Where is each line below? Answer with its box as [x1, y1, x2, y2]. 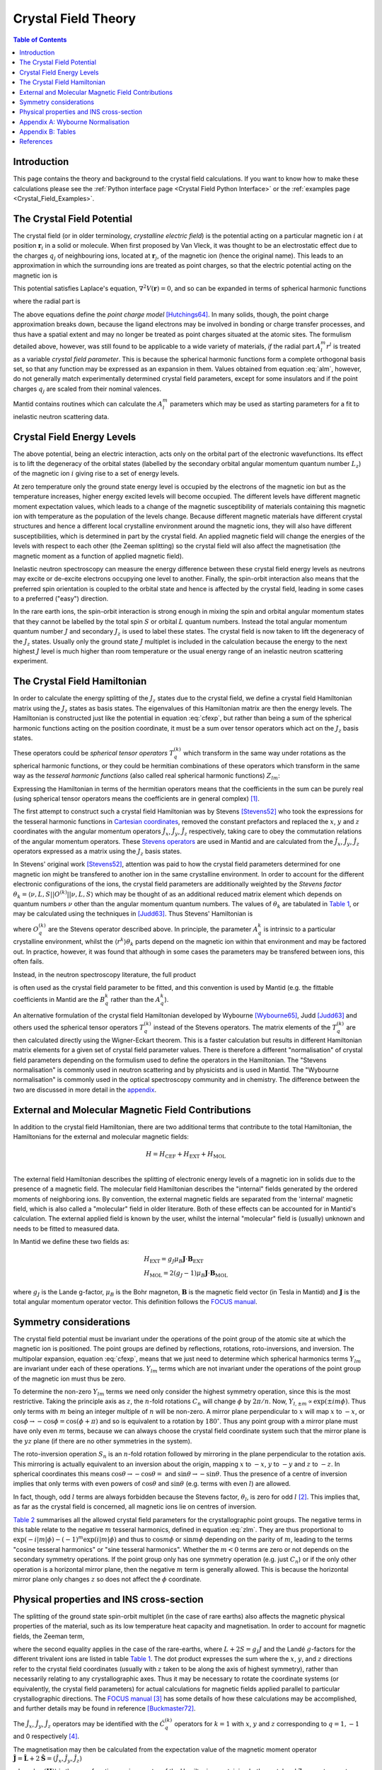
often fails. [13, 957, 44, 966]
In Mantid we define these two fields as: [13, 1238, 130, 1246]
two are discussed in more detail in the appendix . [13, 1085, 157, 1094]
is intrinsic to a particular [263, 925, 336, 933]
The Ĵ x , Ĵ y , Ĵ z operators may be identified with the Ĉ [13, 1719, 166, 1730]
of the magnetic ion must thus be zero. [13, 1374, 127, 1383]
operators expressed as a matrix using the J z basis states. [13, 847, 182, 857]
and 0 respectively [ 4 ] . [13, 1732, 80, 1741]
